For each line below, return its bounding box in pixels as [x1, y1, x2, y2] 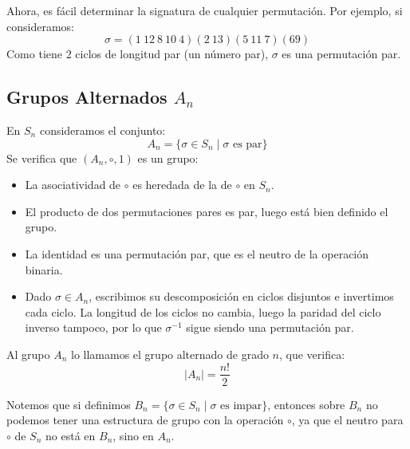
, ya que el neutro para [291, 412, 404, 428]
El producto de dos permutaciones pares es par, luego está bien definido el [25, 203, 388, 219]
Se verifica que [6, 149, 77, 166]
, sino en [112, 427, 154, 443]
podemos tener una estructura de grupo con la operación [6, 412, 284, 428]
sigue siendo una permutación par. [186, 319, 354, 336]
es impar [220, 400, 262, 412]
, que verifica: [279, 345, 345, 362]
